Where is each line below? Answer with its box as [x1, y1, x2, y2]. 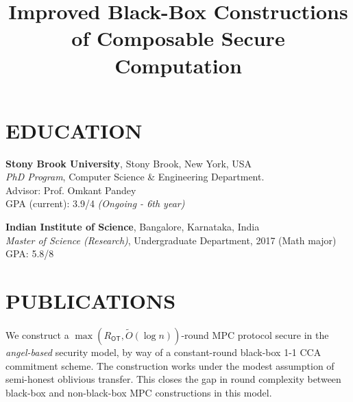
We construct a [5, 327, 69, 342]
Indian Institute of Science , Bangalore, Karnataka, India [5, 220, 260, 234]
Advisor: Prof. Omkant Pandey [5, 182, 136, 197]
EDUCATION [5, 116, 143, 144]
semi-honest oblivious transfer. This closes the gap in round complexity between [5, 372, 341, 386]
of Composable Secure [71, 24, 285, 52]
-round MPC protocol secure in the [181, 327, 329, 342]
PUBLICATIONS [5, 287, 176, 315]
